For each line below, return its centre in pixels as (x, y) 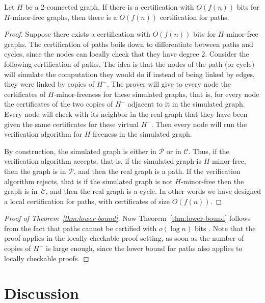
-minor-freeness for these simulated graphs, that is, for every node (156, 94)
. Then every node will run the (199, 124)
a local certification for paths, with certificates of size (87, 201)
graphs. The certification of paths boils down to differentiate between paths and (129, 44)
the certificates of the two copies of (59, 104)
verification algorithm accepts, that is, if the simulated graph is (103, 161)
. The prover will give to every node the (169, 84)
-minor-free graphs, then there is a (63, 17)
